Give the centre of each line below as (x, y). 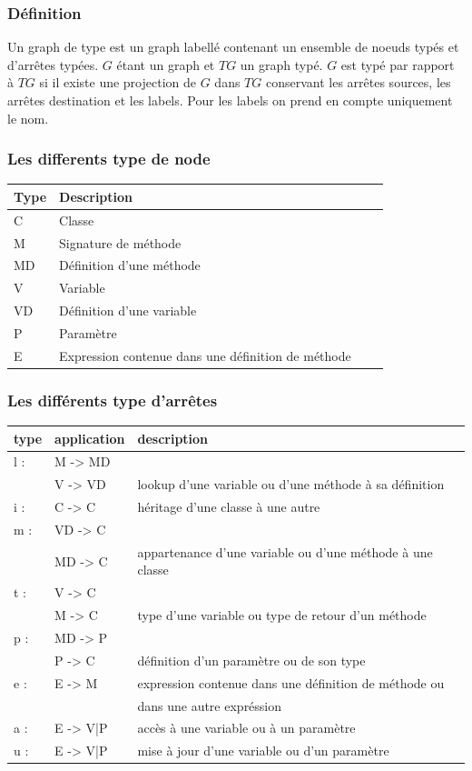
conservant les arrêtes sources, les (358, 82)
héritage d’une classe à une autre (229, 507)
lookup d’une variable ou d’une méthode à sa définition (291, 484)
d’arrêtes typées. (53, 64)
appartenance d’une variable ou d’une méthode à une (285, 551)
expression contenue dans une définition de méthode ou (291, 682)
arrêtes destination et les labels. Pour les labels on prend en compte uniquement (230, 100)
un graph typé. (281, 64)
